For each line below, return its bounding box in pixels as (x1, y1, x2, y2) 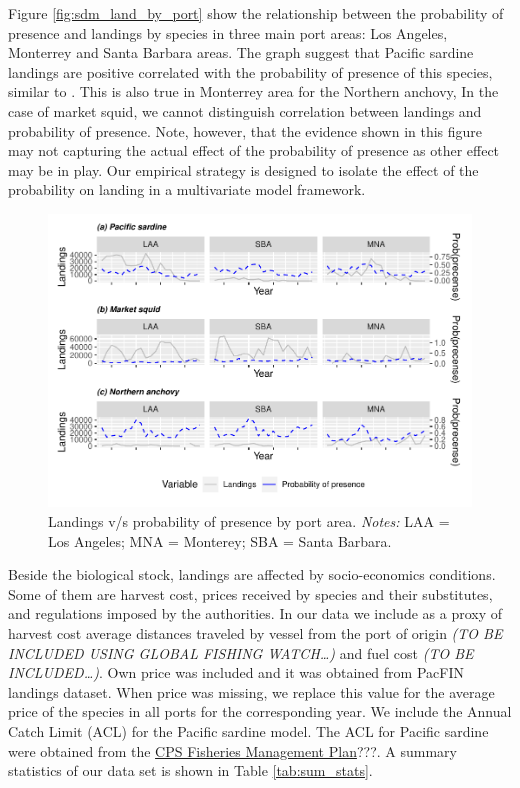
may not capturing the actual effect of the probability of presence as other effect (8, 140, 500, 161)
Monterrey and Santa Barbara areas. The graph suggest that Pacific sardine (8, 42, 474, 63)
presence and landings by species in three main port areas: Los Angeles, (8, 22, 448, 43)
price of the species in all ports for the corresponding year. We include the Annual (8, 701, 512, 722)
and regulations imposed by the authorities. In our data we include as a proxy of (8, 603, 502, 624)
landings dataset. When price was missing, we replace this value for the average (8, 681, 495, 702)
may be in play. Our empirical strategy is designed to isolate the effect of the (8, 159, 479, 180)
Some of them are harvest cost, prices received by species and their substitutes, (8, 583, 493, 604)
